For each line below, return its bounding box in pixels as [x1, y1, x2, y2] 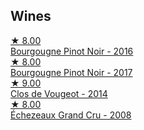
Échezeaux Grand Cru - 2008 [10, 109, 132, 121]
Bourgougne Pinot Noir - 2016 [10, 45, 134, 57]
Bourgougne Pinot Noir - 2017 [10, 66, 133, 78]
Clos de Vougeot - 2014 [10, 87, 108, 99]
